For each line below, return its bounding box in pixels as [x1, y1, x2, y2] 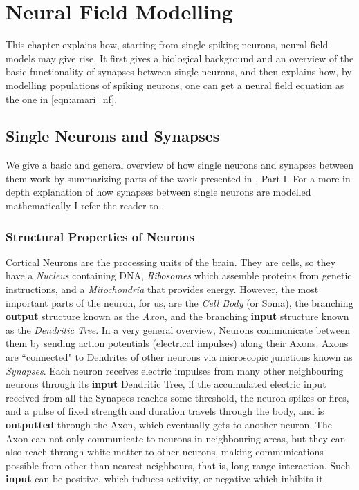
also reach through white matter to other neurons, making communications [6, 444, 324, 459]
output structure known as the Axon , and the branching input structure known [6, 309, 349, 323]
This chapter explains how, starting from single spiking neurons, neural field [6, 37, 329, 52]
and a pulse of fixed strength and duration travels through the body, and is [6, 404, 324, 418]
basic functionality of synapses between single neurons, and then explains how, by [6, 64, 352, 79]
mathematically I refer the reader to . [6, 198, 165, 213]
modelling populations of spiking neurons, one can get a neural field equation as [6, 77, 344, 92]
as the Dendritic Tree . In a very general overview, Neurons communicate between [6, 322, 350, 337]
